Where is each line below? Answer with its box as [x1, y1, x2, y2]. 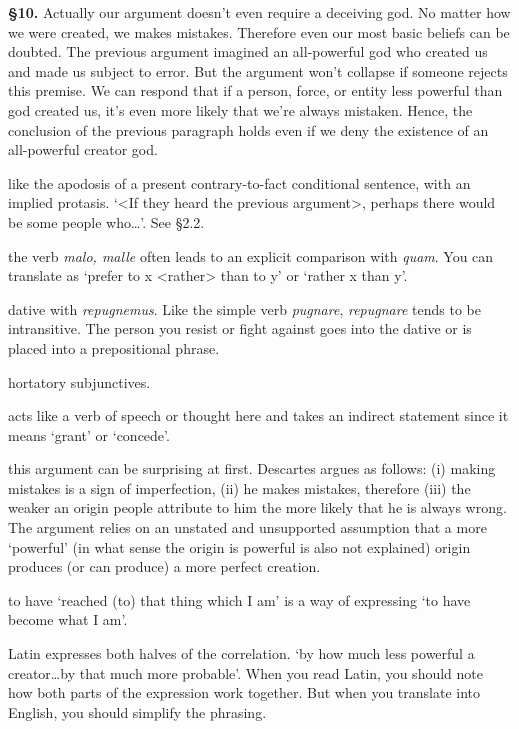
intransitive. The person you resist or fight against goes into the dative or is [8, 318, 472, 339]
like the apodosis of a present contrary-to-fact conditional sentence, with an [8, 172, 471, 193]
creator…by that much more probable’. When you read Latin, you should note [8, 662, 483, 683]
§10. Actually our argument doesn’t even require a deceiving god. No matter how [8, 2, 511, 22]
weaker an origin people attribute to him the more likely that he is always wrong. [8, 497, 507, 518]
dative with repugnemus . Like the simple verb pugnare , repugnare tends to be [8, 298, 481, 319]
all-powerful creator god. [8, 139, 158, 160]
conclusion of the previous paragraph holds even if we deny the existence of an [8, 119, 489, 140]
